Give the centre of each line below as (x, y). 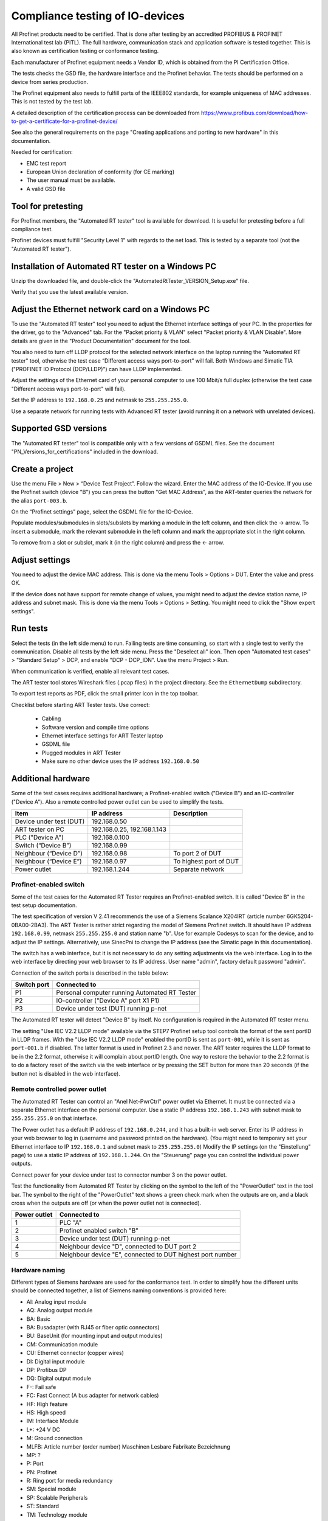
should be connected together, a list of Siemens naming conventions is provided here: (119, 1290)
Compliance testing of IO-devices (98, 16)
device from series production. (50, 82)
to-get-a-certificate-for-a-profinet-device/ (64, 121)
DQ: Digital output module (59, 1379)
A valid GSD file (46, 189)
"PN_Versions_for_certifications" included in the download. (85, 451)
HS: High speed (46, 1412)
